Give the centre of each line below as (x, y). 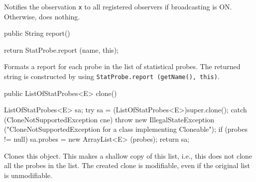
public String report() (37, 33)
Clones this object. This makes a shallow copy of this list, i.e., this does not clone (128, 155)
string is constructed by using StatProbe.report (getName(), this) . (112, 76)
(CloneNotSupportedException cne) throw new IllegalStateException (109, 119)
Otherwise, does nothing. (42, 16)
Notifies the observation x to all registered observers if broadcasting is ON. (118, 6)
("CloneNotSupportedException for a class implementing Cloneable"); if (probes (126, 129)
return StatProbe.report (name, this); (61, 49)
